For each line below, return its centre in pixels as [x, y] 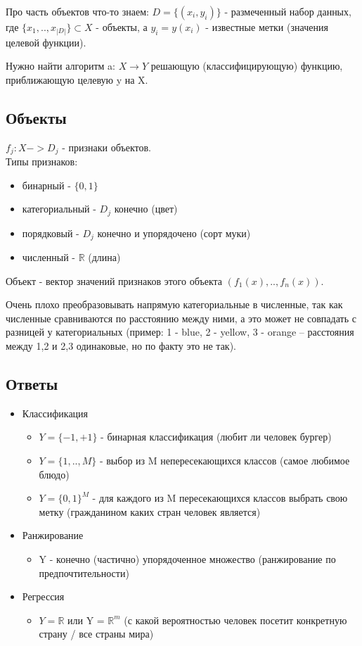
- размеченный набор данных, [288, 11]
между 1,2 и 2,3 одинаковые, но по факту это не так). [121, 346]
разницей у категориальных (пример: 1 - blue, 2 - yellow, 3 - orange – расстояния [180, 332]
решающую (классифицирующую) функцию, [247, 66]
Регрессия [43, 596]
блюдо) [54, 474]
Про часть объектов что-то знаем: [77, 11]
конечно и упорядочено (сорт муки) [174, 233]
